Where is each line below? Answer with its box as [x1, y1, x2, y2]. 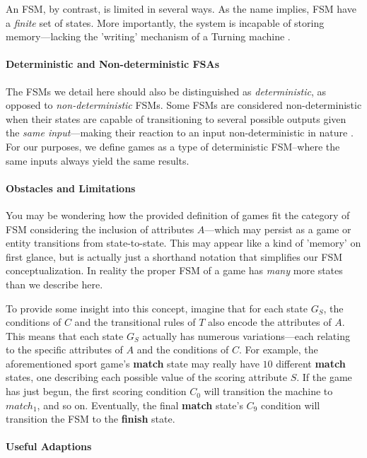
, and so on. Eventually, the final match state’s [37, 397, 243, 412]
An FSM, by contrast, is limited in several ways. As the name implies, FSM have [6, 1, 356, 16]
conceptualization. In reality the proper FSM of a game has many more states [6, 263, 343, 278]
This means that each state [6, 328, 124, 343]
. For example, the [238, 342, 318, 357]
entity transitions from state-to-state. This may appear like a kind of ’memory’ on [6, 235, 361, 250]
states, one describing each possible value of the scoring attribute [6, 370, 288, 384]
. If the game [296, 370, 352, 384]
